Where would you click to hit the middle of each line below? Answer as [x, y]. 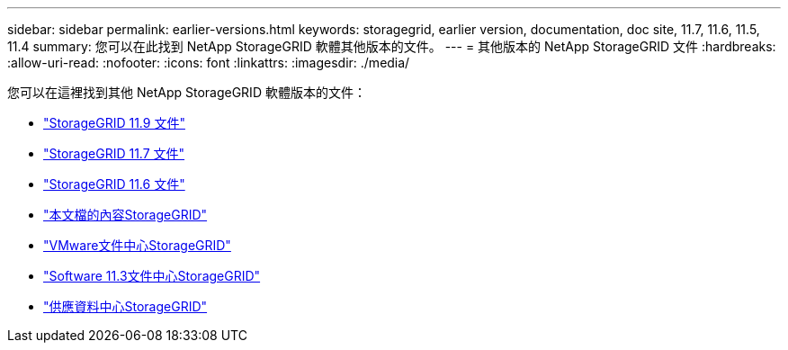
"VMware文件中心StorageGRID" [137, 245]
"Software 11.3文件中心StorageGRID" [152, 276]
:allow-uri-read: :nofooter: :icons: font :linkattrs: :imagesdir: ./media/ [209, 63]
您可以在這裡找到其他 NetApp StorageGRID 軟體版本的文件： [187, 92]
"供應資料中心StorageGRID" [125, 306]
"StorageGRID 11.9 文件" [114, 123]
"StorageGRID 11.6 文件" [114, 184]
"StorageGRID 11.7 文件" [114, 153]
